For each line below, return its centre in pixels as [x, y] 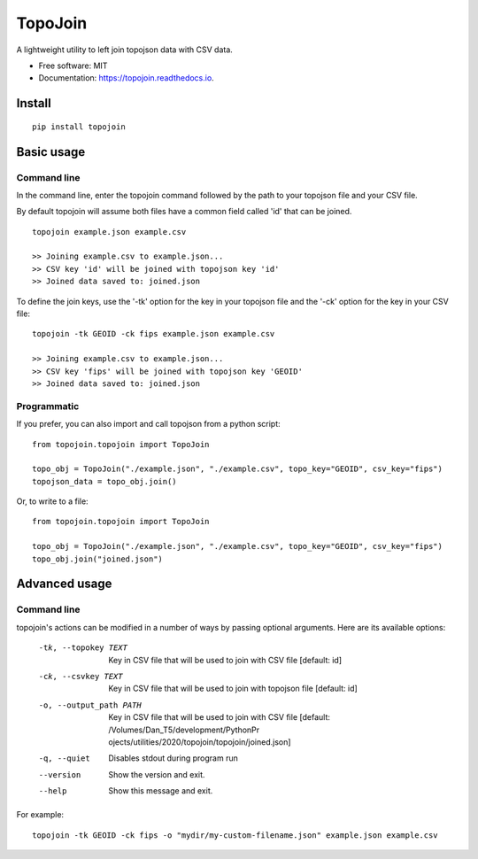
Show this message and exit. [161, 791]
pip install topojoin [79, 127]
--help [53, 791]
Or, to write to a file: [52, 501]
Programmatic [48, 406]
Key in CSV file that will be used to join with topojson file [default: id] [233, 689]
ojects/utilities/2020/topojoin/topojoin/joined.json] [200, 742]
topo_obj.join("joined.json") [98, 559]
